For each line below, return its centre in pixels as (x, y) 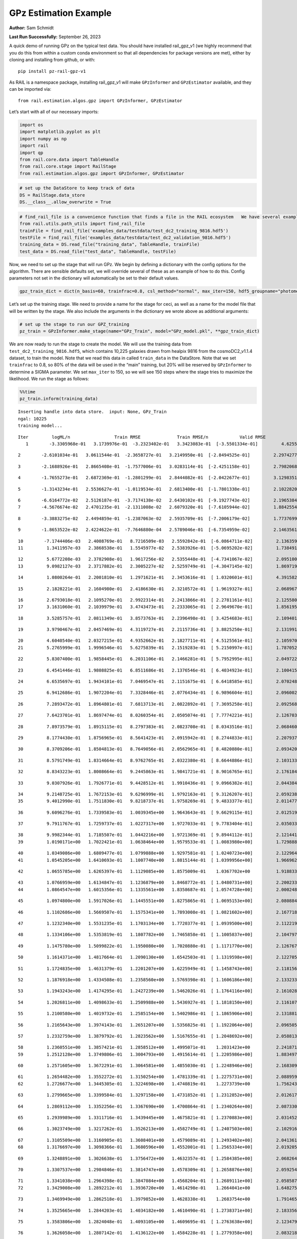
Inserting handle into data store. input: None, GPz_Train (92, 412)
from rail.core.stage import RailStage (68, 167)
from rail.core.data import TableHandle (69, 159)
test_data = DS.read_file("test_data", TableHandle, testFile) (98, 251)
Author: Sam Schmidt (31, 28)
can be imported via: (30, 89)
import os (31, 125)
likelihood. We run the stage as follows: (49, 379)
